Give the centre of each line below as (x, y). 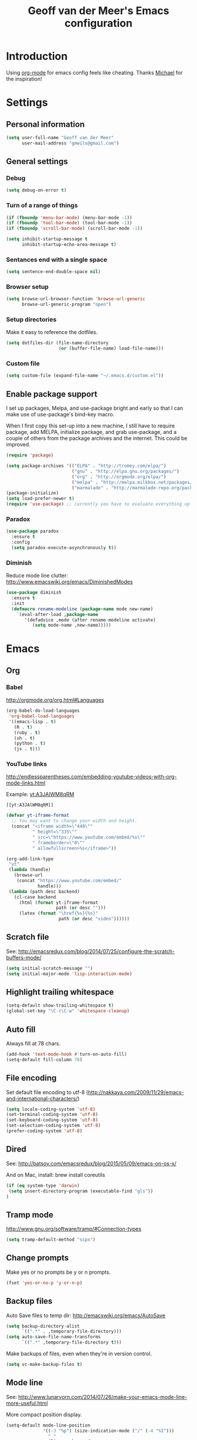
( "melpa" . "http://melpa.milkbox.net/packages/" (133, 482)
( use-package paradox (33, 531)
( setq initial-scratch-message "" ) (50, 968)
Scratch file (28, 937)
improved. (18, 445)
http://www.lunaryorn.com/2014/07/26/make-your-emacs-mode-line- (103, 1397)
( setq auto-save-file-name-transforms (53, 1337)
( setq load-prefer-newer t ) (40, 499)
